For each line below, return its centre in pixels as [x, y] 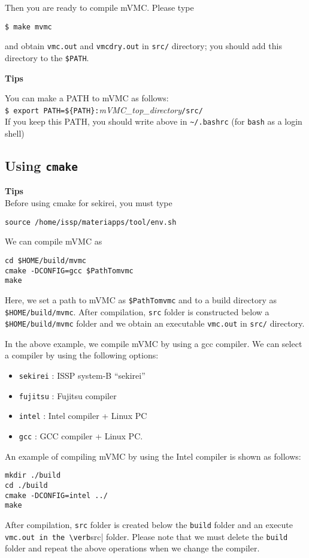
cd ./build [26, 485]
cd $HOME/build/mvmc [46, 260]
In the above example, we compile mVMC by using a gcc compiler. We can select [154, 343]
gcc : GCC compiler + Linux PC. [81, 435]
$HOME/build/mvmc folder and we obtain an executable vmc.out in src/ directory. [155, 323]
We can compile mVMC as [54, 241]
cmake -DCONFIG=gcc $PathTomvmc [69, 271]
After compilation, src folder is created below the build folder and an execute [149, 524]
